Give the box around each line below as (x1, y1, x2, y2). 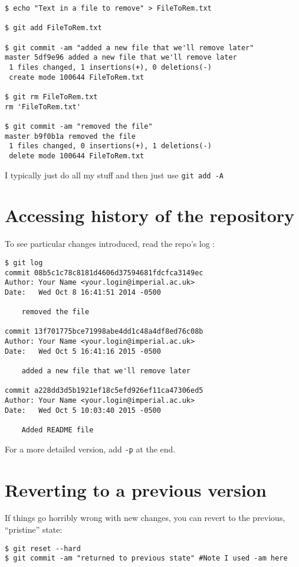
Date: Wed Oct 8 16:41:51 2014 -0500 (5, 288, 161, 296)
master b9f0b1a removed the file (5, 132, 136, 141)
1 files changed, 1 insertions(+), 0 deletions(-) (9, 63, 212, 71)
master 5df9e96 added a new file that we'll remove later (5, 53, 237, 62)
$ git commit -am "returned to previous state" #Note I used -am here (5, 554, 288, 563)
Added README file (21, 426, 94, 435)
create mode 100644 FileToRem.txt (9, 73, 144, 82)
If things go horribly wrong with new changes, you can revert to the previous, (5, 511, 285, 524)
